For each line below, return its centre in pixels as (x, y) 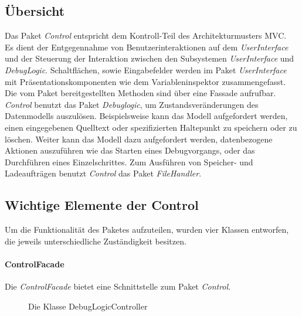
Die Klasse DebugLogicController (88, 306)
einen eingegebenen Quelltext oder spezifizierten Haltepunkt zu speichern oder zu (151, 127)
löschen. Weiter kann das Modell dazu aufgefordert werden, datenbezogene (139, 139)
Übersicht (35, 11)
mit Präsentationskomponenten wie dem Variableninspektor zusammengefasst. (145, 81)
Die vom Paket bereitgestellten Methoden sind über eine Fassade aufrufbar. (140, 93)
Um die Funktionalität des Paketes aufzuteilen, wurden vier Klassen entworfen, (147, 230)
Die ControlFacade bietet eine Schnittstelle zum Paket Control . (118, 286)
